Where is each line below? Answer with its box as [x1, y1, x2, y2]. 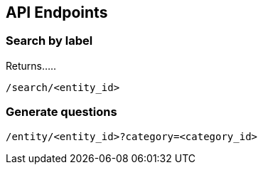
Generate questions [6, 105, 117, 119]
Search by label [6, 33, 93, 48]
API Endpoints [6, 4, 108, 21]
